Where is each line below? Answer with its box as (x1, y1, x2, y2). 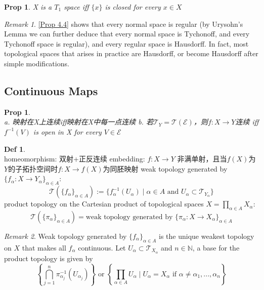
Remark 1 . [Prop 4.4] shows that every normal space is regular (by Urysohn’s (4, 18, 243, 29)
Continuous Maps (4, 82, 98, 98)
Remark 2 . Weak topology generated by (4, 230, 127, 241)
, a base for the (192, 242, 240, 253)
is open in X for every (33, 126, 102, 137)
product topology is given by (4, 253, 93, 263)
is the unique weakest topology (159, 230, 254, 241)
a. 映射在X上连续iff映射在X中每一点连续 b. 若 (4, 116, 153, 127)
